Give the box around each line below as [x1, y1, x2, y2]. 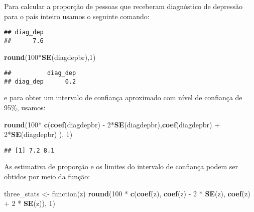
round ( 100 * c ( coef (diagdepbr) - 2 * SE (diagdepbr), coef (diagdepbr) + [4, 119, 220, 129]
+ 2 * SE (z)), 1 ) [4, 198, 56, 208]
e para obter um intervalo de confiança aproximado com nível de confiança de [4, 92, 242, 103]
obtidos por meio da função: [4, 171, 90, 182]
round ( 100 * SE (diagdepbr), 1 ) [4, 51, 96, 62]
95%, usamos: [4, 102, 46, 112]
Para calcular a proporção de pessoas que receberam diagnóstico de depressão [4, 1, 242, 11]
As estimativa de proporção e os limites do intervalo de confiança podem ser [4, 161, 238, 172]
